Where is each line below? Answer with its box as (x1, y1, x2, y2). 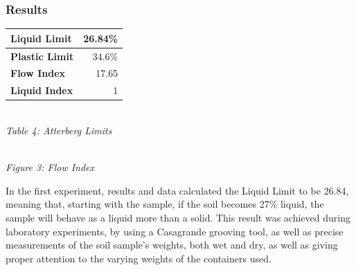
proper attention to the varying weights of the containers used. (6, 251, 272, 265)
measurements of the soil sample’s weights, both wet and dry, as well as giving (6, 237, 338, 252)
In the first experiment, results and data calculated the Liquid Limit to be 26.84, (6, 183, 349, 197)
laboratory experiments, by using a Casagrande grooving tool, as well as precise (6, 224, 344, 238)
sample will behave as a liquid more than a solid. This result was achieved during (6, 210, 350, 224)
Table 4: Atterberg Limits (6, 123, 112, 137)
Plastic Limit (10, 48, 74, 63)
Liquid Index (10, 83, 73, 98)
